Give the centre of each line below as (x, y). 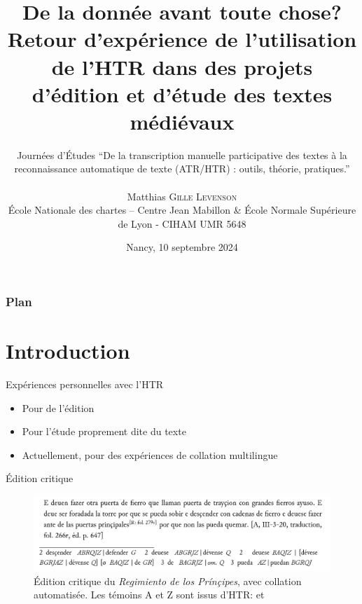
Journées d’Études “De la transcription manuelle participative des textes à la (182, 155)
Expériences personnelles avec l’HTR (85, 384)
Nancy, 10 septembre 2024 (182, 247)
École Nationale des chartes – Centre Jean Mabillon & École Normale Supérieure (182, 210)
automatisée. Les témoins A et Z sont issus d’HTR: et (149, 595)
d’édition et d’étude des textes (182, 94)
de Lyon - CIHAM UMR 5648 (182, 223)
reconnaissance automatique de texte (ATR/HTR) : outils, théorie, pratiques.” (182, 169)
